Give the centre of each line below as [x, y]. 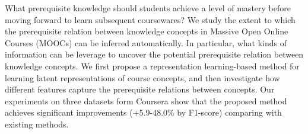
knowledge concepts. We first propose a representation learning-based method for [152, 66]
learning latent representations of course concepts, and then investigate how [142, 77]
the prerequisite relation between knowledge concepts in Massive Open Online [147, 31]
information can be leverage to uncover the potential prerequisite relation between [154, 54]
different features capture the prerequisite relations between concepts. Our [140, 89]
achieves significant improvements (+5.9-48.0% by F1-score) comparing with [143, 112]
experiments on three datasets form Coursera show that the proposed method [146, 100]
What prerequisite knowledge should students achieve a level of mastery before [148, 8]
